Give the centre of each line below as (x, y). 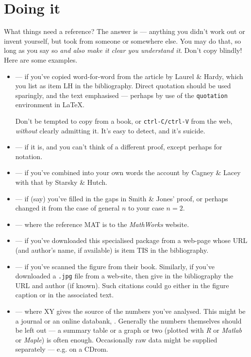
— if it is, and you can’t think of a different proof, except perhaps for (119, 147)
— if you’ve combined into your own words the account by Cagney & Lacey (128, 172)
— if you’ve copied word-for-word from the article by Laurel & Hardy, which (129, 76)
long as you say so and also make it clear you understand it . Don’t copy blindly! (123, 50)
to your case (146, 208)
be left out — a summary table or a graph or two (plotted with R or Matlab (128, 330)
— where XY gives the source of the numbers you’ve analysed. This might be (130, 311)
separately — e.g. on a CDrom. (62, 349)
